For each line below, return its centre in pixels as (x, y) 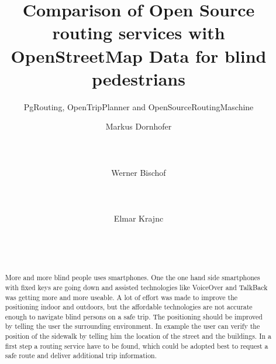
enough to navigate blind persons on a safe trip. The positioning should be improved (134, 316)
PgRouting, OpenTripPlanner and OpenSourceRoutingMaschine (139, 106)
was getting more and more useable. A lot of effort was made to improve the (121, 297)
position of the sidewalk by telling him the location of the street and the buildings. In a (138, 336)
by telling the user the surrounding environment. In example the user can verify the (132, 326)
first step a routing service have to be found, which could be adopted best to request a (137, 346)
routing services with (139, 33)
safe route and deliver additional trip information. (81, 356)
